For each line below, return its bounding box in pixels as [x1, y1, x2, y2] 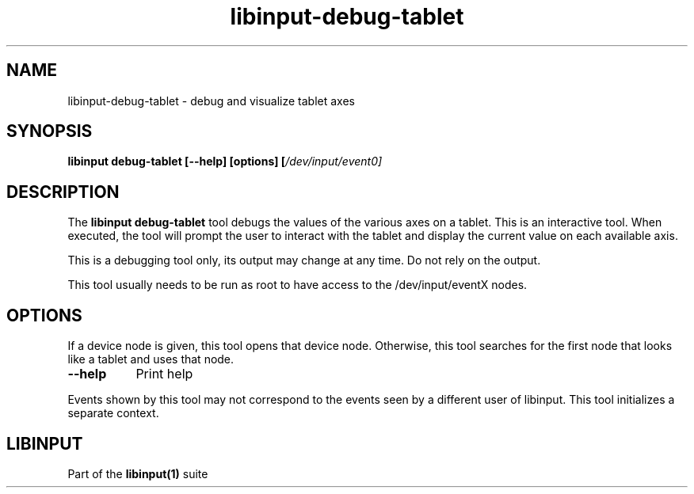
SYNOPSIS [6, 121, 93, 142]
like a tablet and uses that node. [67, 352, 235, 367]
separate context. [67, 406, 159, 420]
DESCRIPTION [6, 181, 120, 202]
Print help [135, 366, 193, 382]
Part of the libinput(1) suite [67, 466, 208, 481]
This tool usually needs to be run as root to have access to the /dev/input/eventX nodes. [67, 278, 528, 292]
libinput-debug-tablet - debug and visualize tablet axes [67, 93, 355, 108]
